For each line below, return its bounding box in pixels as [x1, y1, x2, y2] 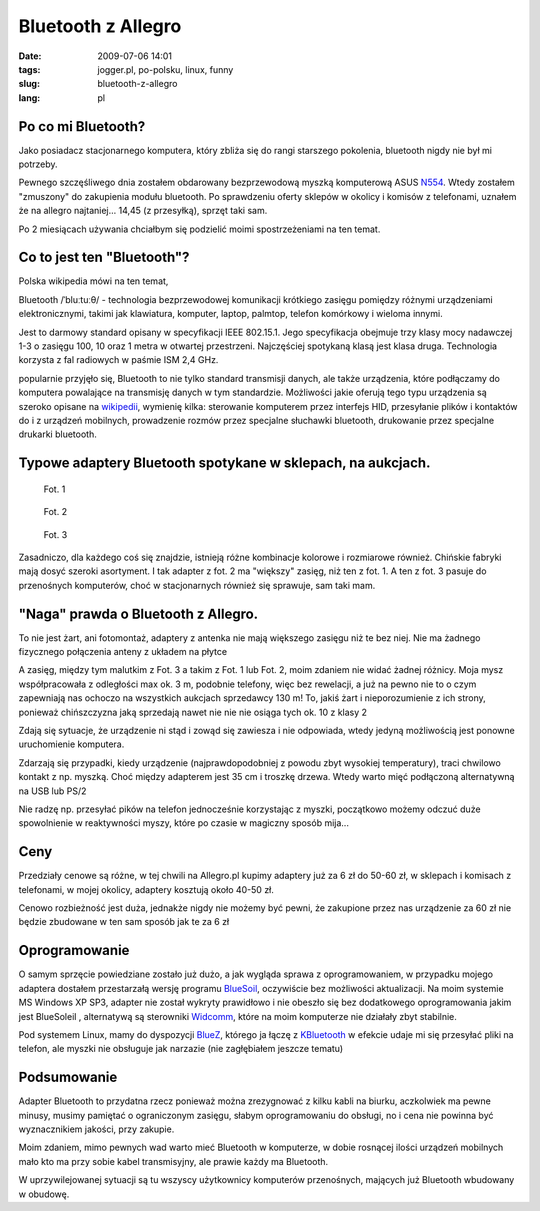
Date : [18, 50, 42, 62]
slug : [18, 78, 40, 90]
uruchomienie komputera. [18, 738, 125, 750]
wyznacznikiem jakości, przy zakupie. [18, 1123, 175, 1135]
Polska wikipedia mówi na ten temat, [18, 275, 169, 287]
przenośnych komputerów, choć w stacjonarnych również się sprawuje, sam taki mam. [18, 579, 376, 591]
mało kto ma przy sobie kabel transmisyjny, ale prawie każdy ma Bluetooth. [18, 1155, 329, 1167]
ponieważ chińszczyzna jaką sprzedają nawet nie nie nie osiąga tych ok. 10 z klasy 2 [18, 706, 368, 718]
